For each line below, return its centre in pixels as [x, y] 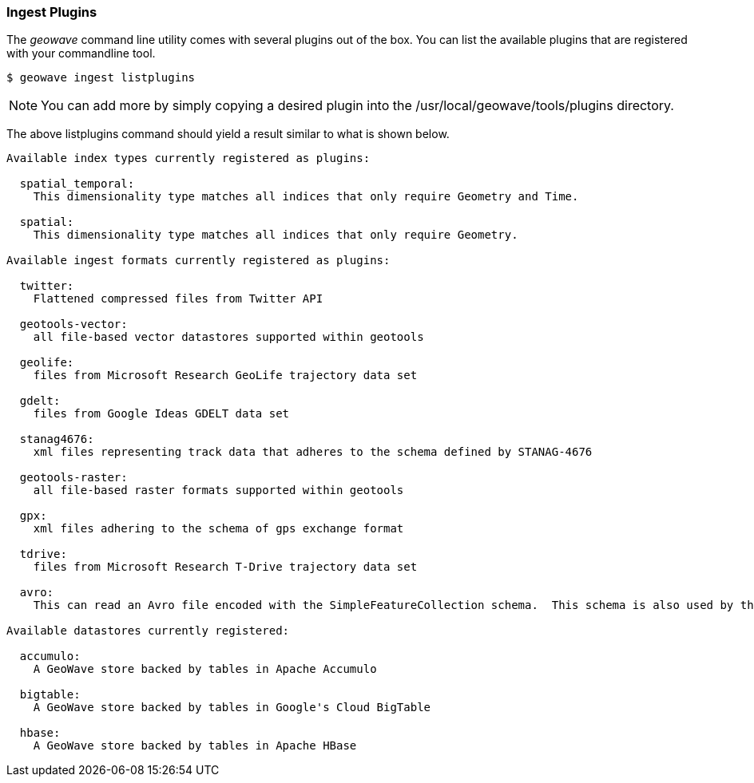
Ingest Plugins [52, 12]
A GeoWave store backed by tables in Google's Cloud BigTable [232, 708]
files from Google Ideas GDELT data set [161, 414]
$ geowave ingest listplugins [101, 78]
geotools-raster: [73, 478]
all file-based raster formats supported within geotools [218, 490]
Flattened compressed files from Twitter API [178, 299]
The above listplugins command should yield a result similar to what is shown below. [228, 134]
